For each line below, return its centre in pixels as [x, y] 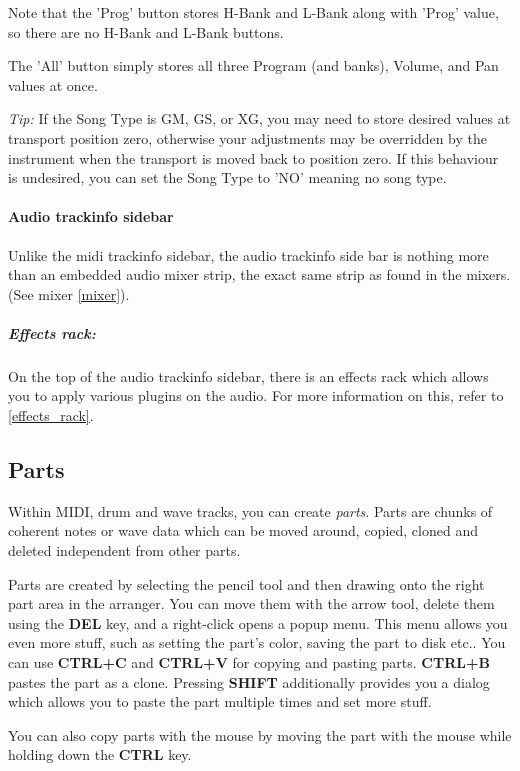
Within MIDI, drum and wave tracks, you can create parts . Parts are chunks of [250, 510]
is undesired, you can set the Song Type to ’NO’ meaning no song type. [227, 177]
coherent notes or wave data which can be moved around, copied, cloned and [243, 530]
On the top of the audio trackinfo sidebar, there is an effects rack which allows [248, 375]
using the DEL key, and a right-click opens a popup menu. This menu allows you [258, 622]
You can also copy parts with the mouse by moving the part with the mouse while [260, 734]
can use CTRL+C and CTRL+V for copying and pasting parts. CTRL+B [249, 662]
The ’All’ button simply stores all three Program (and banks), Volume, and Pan [253, 65]
